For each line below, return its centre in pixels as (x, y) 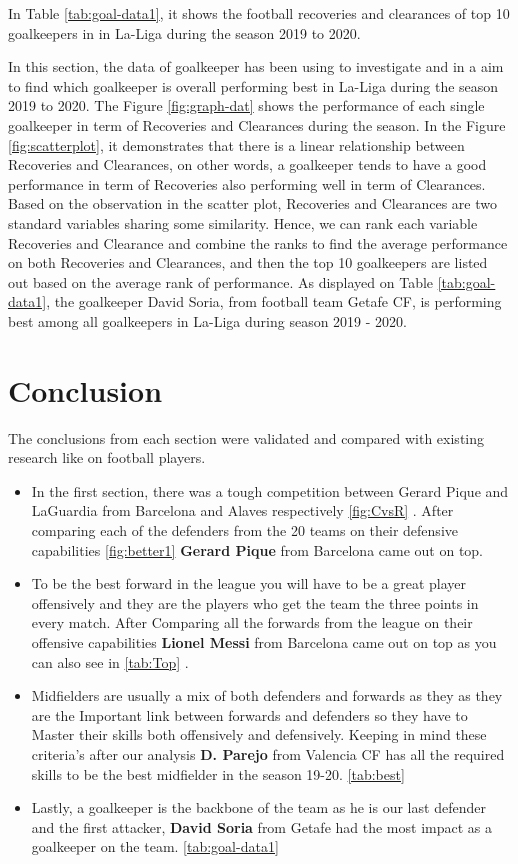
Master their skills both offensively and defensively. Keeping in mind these (259, 734)
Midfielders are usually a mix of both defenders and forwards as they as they (267, 695)
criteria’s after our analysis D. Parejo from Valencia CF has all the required (268, 753)
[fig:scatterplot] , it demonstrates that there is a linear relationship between (236, 144)
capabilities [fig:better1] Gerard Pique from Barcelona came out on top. (257, 549)
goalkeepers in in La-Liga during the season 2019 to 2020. (184, 32)
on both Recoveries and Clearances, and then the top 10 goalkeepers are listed (248, 262)
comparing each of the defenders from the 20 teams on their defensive (244, 530)
